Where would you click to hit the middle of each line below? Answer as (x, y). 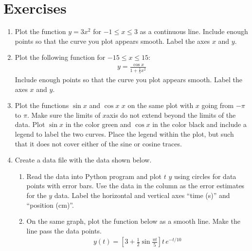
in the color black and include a (199, 124)
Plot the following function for (60, 57)
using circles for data (205, 176)
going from (218, 105)
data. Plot (30, 124)
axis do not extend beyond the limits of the (171, 115)
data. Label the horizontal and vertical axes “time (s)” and (142, 195)
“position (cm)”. (50, 205)
